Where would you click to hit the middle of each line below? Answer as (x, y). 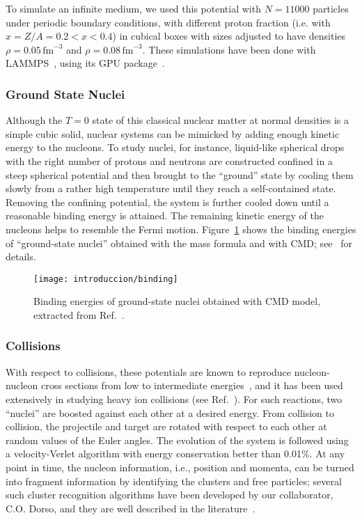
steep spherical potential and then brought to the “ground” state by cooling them (180, 174)
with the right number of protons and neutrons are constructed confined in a (169, 160)
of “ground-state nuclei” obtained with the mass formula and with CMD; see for (179, 243)
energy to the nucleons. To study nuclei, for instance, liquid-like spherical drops (175, 147)
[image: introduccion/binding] (106, 279)
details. (21, 257)
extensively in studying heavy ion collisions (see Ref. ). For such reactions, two (174, 399)
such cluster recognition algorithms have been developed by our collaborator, (170, 495)
